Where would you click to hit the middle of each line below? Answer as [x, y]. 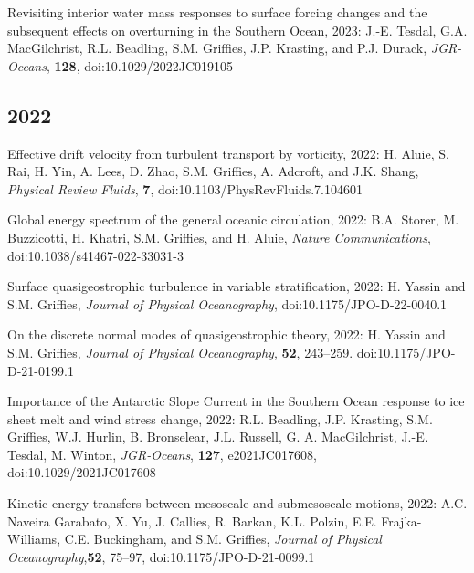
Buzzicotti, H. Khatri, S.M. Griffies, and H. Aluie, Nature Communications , [219, 237]
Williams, [34, 539]
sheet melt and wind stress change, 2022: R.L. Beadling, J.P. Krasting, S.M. [220, 418]
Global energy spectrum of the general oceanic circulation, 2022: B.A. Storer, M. [233, 219]
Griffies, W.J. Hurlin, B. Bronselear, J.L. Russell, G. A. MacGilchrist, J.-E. [218, 437]
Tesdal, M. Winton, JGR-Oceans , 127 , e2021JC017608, [162, 454]
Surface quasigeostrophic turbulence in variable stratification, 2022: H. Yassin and [237, 286]
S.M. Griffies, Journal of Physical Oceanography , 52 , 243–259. [180, 352]
